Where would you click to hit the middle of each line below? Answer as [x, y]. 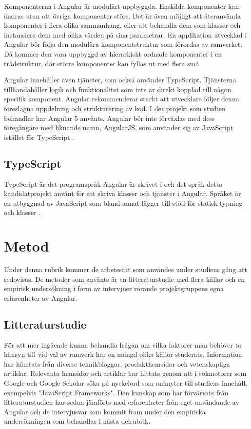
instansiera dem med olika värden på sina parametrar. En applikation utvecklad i [125, 34]
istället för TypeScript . [39, 137]
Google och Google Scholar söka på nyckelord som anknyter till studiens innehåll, [126, 382]
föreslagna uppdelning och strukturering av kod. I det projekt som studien [115, 108]
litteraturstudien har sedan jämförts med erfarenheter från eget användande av [122, 402]
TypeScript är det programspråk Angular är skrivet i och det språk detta [113, 184]
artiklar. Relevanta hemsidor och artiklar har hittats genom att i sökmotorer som [125, 373]
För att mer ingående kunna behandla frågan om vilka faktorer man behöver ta [123, 344]
